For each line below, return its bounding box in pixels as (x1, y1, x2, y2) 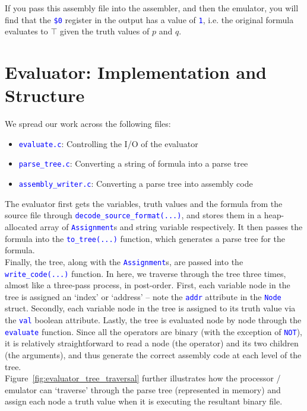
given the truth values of (60, 25, 150, 37)
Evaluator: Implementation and (5, 60, 267, 84)
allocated (5, 220, 37, 232)
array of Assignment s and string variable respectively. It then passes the (40, 220, 303, 232)
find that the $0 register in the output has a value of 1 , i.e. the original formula (5, 13, 294, 26)
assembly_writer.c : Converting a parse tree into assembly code (18, 177, 253, 190)
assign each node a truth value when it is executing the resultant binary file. (5, 395, 283, 407)
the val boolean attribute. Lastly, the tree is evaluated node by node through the (5, 314, 302, 326)
